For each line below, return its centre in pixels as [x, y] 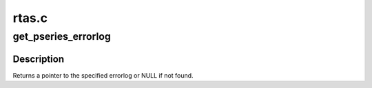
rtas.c [30, 18]
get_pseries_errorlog [62, 36]
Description [39, 59]
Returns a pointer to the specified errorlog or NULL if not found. [103, 75]
